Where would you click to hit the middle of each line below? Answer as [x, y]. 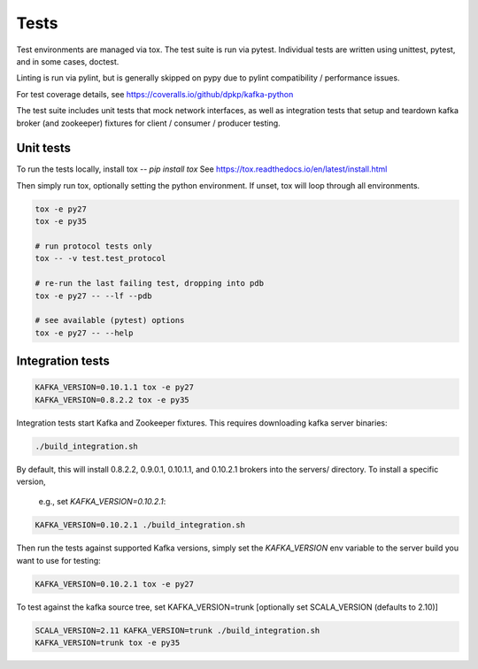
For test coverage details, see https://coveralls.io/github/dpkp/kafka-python [155, 94]
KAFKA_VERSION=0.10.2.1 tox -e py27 [115, 584]
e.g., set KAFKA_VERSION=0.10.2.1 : [102, 502]
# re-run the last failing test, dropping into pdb [150, 284]
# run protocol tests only [93, 246]
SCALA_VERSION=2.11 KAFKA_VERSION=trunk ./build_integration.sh [177, 630]
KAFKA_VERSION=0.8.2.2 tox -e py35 [112, 400]
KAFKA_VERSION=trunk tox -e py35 [108, 643]
